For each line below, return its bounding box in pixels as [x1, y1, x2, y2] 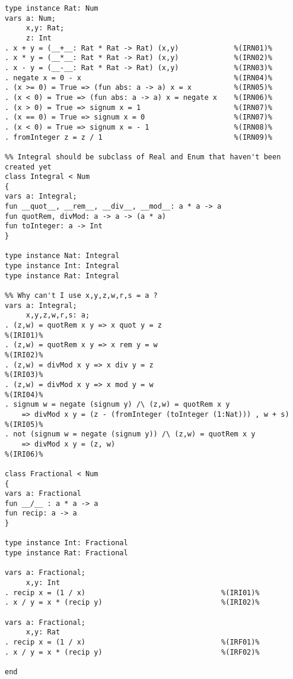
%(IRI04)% [5, 390, 43, 399]
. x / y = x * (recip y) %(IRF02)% [5, 647, 260, 656]
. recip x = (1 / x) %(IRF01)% [5, 638, 260, 646]
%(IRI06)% [5, 449, 43, 458]
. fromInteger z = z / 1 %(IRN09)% [5, 133, 273, 142]
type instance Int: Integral [5, 262, 120, 271]
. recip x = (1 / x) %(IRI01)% [5, 588, 260, 597]
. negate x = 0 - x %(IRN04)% [5, 73, 273, 82]
